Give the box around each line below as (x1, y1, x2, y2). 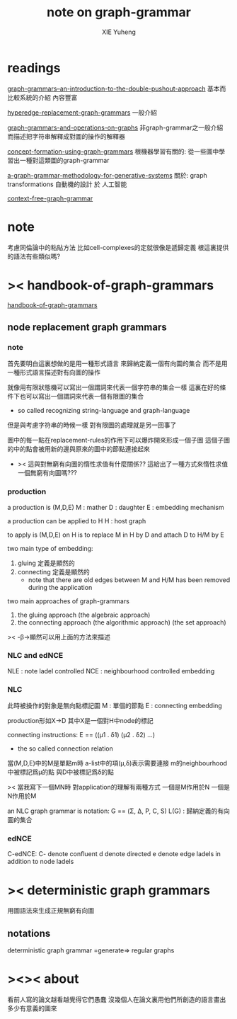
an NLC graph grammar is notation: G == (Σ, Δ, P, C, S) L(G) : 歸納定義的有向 (7, 807, 230, 815)
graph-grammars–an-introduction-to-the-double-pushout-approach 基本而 (7, 84, 226, 93)
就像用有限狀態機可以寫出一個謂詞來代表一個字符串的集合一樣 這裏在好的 (7, 383, 220, 392)
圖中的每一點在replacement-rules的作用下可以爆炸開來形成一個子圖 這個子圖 (7, 436, 231, 445)
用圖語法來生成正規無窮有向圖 (7, 906, 94, 915)
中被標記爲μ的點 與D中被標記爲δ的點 (7, 768, 115, 776)
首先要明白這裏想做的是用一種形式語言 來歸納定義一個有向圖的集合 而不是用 (7, 359, 228, 368)
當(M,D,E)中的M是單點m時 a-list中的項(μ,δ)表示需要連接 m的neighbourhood (7, 759, 228, 768)
